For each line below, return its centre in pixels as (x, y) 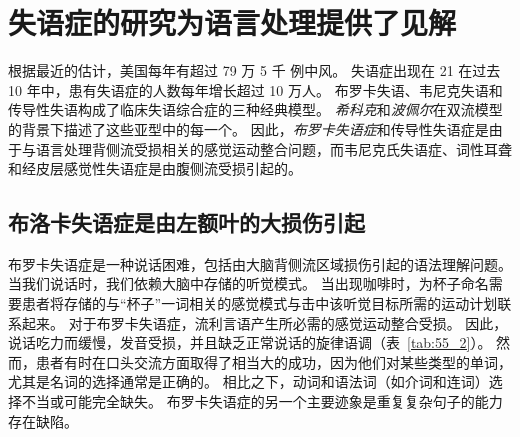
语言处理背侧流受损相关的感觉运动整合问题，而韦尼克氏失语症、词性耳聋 (273, 148)
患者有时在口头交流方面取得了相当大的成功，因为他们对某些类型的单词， (273, 361)
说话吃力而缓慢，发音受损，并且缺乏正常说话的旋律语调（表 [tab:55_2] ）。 (250, 342)
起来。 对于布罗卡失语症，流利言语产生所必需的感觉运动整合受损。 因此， (264, 322)
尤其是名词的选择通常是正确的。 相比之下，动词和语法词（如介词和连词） (248, 381)
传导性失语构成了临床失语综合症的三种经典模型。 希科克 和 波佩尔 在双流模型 (255, 109)
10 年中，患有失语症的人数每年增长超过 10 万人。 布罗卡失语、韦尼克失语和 (255, 89)
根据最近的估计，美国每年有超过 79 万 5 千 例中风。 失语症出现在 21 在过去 (254, 70)
